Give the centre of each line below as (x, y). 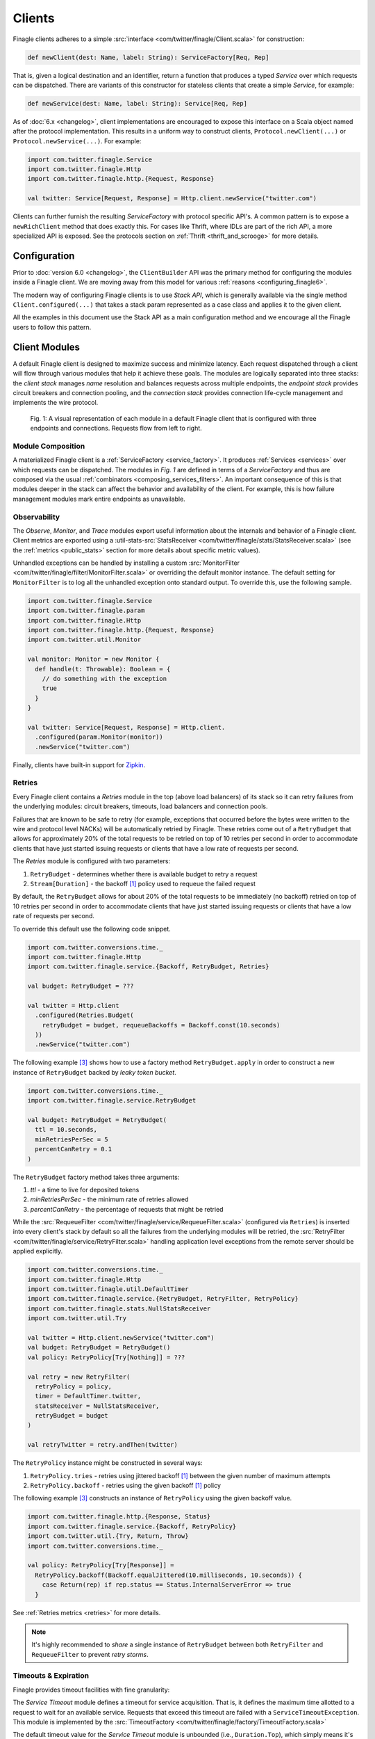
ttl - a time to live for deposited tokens (85, 1189)
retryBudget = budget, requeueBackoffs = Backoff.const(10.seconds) (161, 1025)
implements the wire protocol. (56, 403)
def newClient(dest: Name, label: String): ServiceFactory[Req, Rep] (148, 57)
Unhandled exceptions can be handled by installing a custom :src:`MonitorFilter (126, 563)
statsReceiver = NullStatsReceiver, (97, 1406)
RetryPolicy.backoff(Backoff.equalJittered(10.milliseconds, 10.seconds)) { (168, 1575)
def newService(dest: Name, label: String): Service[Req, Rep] (137, 103)
